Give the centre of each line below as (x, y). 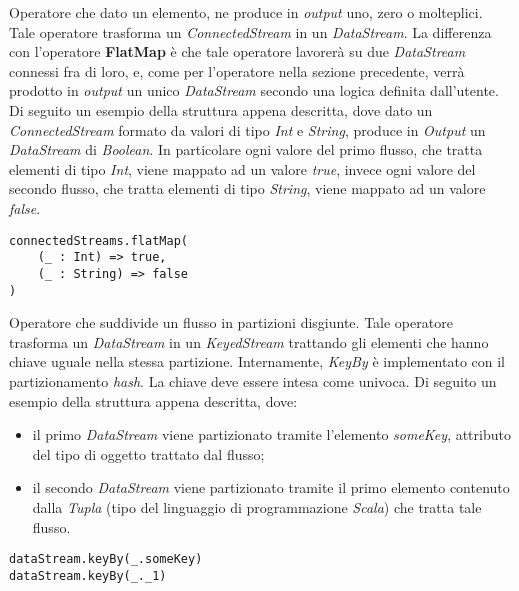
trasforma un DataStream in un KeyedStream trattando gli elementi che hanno (249, 341)
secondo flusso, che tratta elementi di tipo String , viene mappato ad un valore (247, 188)
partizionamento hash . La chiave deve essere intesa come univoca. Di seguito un (253, 380)
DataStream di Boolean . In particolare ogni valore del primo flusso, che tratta (246, 149)
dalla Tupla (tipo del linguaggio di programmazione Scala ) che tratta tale (257, 506)
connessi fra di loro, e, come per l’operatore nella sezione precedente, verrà (237, 70)
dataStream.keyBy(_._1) (88, 575)
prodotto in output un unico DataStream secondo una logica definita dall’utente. (254, 90)
